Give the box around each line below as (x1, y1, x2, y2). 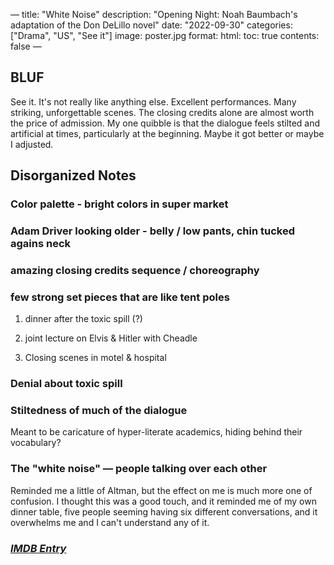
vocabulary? (10, 437, 62, 449)
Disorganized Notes (10, 167, 137, 184)
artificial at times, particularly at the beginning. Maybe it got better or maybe (10, 127, 325, 139)
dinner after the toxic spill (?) (24, 313, 143, 325)
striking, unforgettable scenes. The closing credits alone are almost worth (10, 106, 315, 118)
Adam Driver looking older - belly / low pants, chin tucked (10, 224, 296, 238)
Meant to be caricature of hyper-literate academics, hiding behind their (10, 426, 303, 438)
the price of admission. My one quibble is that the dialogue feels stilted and (10, 117, 321, 129)
